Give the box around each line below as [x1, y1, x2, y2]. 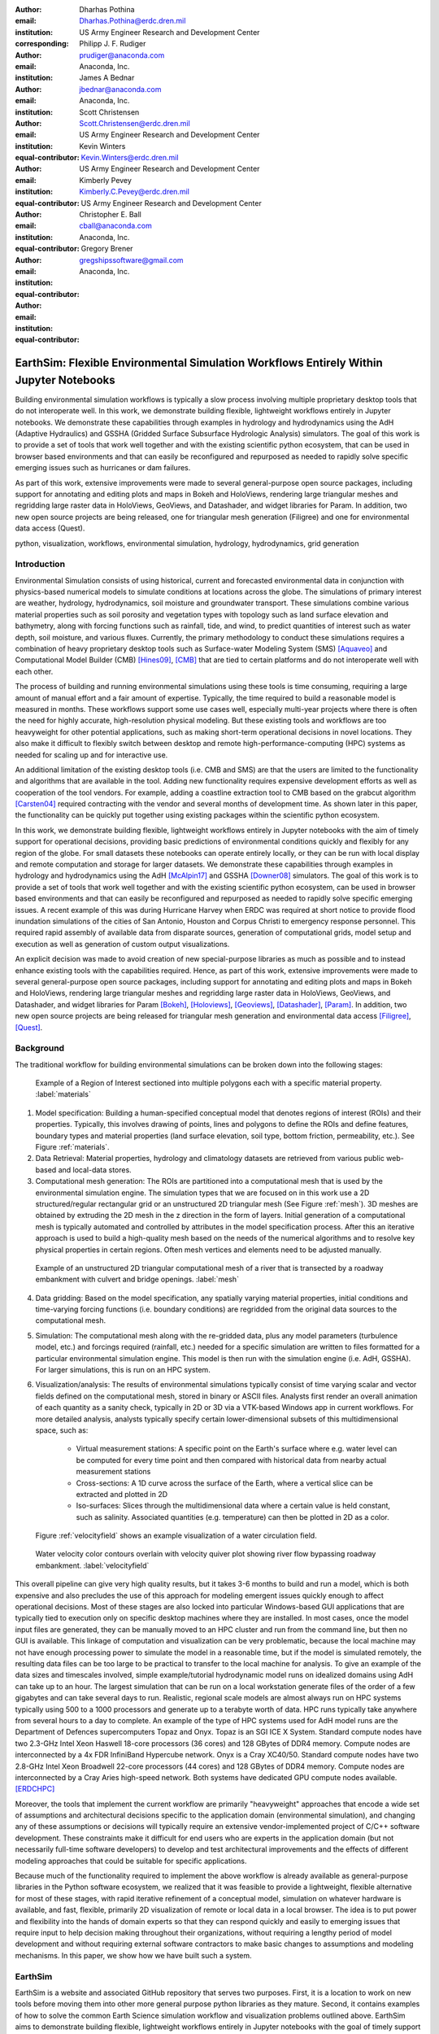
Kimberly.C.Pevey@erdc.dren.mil [79, 187, 190, 197]
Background [15, 1042, 65, 1054]
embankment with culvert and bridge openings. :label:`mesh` [35, 1274, 240, 1285]
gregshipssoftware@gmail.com [79, 255, 184, 264]
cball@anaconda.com [79, 220, 152, 231]
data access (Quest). [15, 523, 85, 533]
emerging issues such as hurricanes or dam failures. [15, 463, 191, 473]
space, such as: [35, 1425, 89, 1435]
